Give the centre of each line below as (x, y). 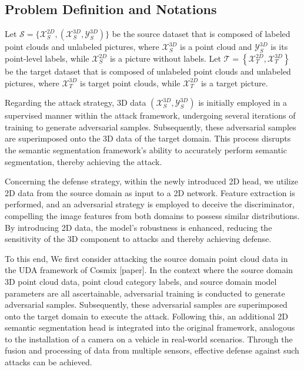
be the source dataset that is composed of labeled (201, 34)
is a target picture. (234, 83)
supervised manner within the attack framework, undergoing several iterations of (150, 115)
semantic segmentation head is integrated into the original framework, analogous (150, 327)
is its (279, 47)
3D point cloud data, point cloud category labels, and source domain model (141, 281)
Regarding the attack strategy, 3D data (76, 102)
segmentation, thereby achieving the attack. (83, 161)
